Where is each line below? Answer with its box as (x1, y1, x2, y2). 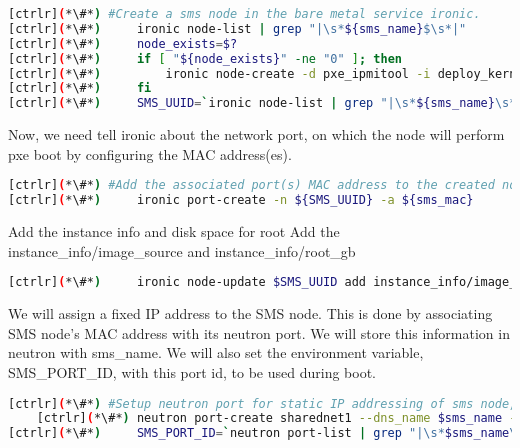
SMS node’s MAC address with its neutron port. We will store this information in (8, 322, 510, 343)
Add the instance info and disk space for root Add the (8, 221, 340, 242)
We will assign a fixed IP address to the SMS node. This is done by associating (8, 303, 493, 324)
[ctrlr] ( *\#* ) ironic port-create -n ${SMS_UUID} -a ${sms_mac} (8, 193, 474, 208)
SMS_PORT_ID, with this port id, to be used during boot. (8, 361, 377, 382)
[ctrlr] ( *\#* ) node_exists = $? (8, 36, 238, 51)
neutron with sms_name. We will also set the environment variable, (8, 342, 424, 363)
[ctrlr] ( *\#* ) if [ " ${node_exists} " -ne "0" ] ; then (8, 51, 402, 66)
